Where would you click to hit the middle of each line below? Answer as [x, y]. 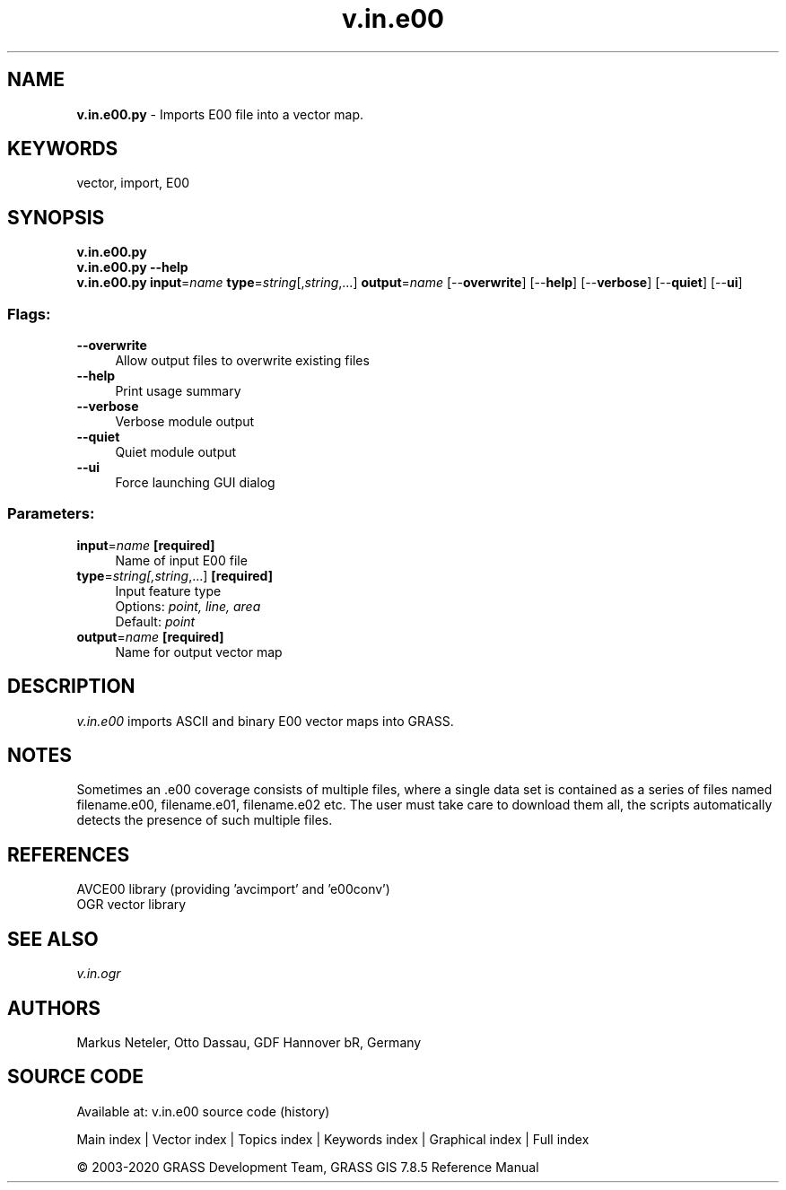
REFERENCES [69, 854]
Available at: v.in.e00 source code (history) [203, 1111]
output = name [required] [150, 636]
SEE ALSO [53, 939]
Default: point [155, 621]
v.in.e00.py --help [132, 267]
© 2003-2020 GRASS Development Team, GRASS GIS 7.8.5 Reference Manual [308, 1167]
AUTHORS [54, 1008]
